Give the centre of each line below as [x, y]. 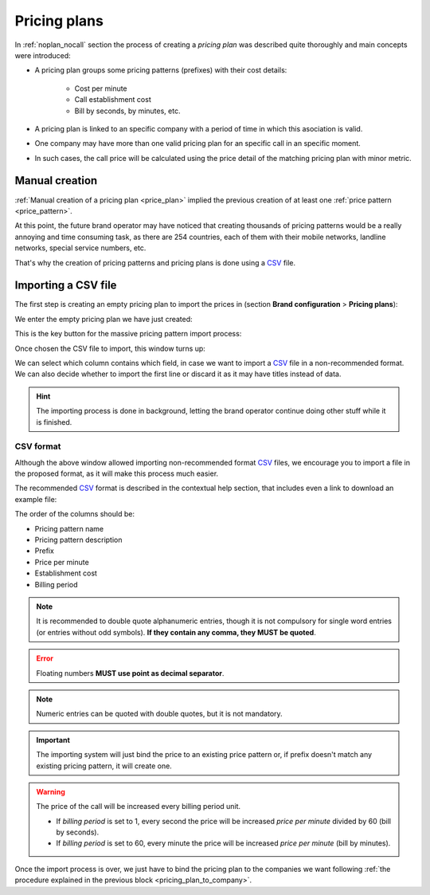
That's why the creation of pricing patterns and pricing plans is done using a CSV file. [155, 262]
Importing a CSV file [66, 286]
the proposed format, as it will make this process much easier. [117, 473]
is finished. [54, 422]
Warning [51, 791]
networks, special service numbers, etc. [80, 248]
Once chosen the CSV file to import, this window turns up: [110, 348]
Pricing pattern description [78, 540]
